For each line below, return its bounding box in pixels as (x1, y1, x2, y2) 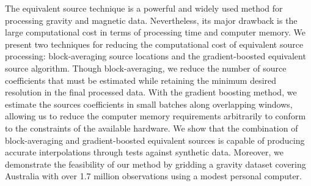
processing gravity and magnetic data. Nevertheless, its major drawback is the (5, 13, 298, 26)
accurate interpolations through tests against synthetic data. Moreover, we (5, 146, 284, 158)
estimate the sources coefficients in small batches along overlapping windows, (5, 97, 293, 110)
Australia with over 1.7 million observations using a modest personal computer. (5, 169, 302, 182)
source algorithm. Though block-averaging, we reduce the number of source (5, 61, 287, 74)
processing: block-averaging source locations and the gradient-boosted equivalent (5, 50, 306, 62)
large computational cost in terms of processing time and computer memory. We (5, 26, 306, 39)
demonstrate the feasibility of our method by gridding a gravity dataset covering (5, 157, 306, 170)
